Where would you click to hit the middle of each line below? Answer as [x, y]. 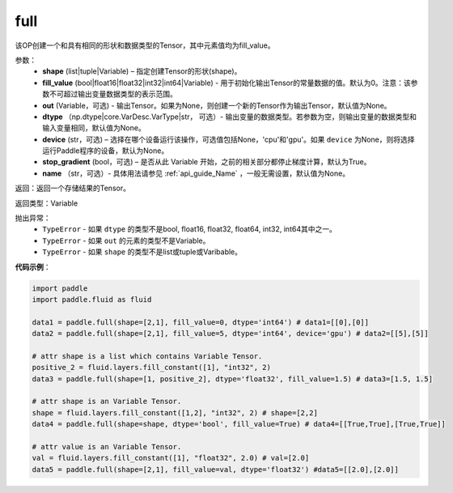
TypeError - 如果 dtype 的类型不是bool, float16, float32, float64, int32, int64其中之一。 [190, 229]
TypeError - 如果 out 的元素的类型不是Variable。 [126, 240]
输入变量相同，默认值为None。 [94, 128]
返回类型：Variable [47, 203]
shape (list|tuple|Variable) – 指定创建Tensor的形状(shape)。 [142, 71]
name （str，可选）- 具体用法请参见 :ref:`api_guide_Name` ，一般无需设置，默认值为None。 [196, 173]
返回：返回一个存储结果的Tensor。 [73, 188]
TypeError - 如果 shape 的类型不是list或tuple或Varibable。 [142, 252]
